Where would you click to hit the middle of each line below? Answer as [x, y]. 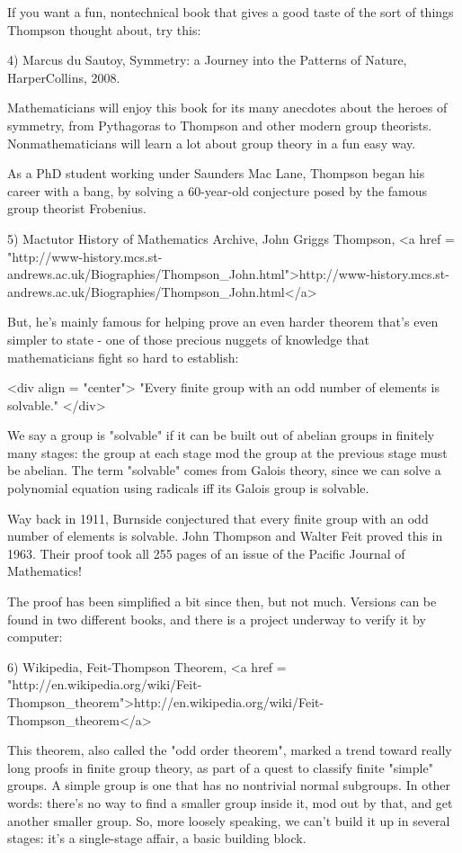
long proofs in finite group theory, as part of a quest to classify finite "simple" [220, 767]
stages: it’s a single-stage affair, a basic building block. [157, 838]
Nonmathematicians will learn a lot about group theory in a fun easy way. [212, 143]
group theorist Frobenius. [77, 208]
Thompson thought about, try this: [104, 29]
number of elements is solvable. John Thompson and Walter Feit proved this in [225, 536]
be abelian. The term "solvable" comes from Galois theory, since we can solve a [224, 470]
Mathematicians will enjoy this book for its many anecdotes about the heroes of [227, 108]
